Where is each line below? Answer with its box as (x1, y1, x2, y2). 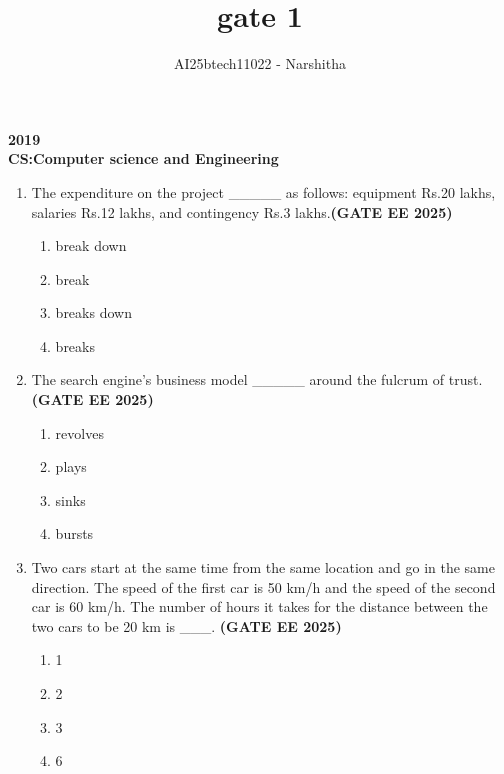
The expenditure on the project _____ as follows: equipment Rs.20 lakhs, (31, 181, 496, 202)
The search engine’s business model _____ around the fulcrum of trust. (31, 369, 483, 390)
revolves (55, 422, 104, 443)
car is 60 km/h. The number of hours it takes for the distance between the (31, 596, 488, 617)
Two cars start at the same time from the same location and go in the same (31, 557, 495, 578)
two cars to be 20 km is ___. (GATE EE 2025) (31, 615, 342, 636)
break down (55, 235, 127, 256)
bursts (55, 523, 94, 544)
